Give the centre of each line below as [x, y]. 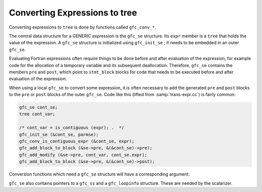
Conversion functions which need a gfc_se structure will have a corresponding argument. [99, 174]
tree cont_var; [37, 114]
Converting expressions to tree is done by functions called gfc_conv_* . [82, 27]
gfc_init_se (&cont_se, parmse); [59, 134]
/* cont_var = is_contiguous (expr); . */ [72, 128]
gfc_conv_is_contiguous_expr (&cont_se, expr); [77, 141]
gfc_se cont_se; [39, 107]
